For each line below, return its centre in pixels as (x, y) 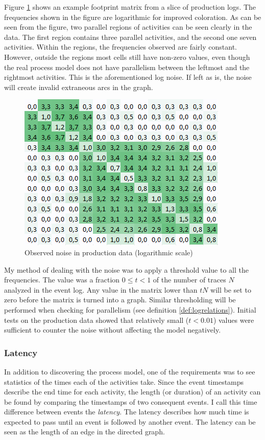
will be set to (231, 289)
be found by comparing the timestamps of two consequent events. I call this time (131, 401)
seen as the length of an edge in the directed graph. (85, 432)
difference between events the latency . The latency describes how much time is (127, 412)
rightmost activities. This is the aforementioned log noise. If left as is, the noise (128, 77)
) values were (234, 320)
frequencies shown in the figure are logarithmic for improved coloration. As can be (133, 17)
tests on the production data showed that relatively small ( (97, 320)
